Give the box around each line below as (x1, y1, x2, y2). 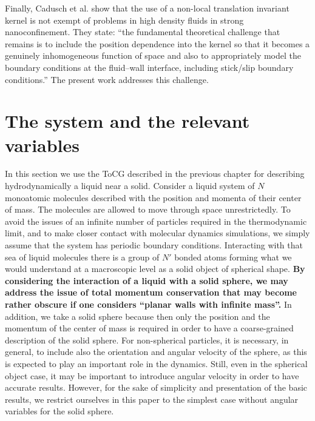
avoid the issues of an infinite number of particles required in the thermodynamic (5, 214, 307, 227)
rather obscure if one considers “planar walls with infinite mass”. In (5, 298, 292, 310)
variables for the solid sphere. (5, 405, 114, 417)
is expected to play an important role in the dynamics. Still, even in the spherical (5, 357, 308, 370)
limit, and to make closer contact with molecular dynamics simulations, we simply (5, 227, 310, 239)
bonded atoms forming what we (174, 250, 292, 263)
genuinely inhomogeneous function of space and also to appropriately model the (5, 49, 302, 62)
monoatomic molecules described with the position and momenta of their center (5, 191, 302, 204)
